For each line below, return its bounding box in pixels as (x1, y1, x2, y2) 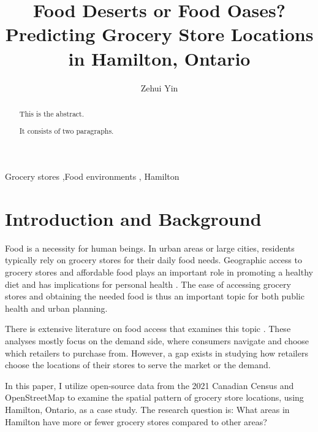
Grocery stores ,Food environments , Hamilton (5, 170, 180, 183)
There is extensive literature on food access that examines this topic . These (5, 322, 291, 335)
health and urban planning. (5, 301, 108, 314)
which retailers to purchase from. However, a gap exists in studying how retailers (5, 346, 308, 359)
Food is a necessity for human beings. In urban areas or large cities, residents (5, 241, 295, 254)
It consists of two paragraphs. (19, 126, 114, 136)
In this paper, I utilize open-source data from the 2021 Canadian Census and (5, 379, 294, 391)
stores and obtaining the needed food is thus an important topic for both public (5, 290, 305, 303)
